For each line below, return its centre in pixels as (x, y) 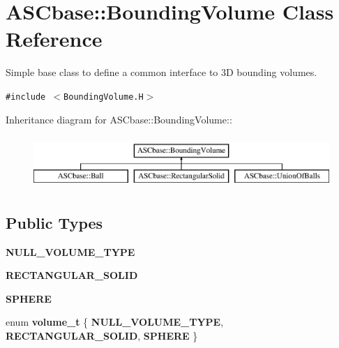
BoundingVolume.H (104, 97)
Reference (54, 39)
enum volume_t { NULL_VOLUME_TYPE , (115, 322)
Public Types (54, 222)
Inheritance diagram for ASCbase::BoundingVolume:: (119, 119)
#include (26, 97)
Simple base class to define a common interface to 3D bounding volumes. (161, 72)
